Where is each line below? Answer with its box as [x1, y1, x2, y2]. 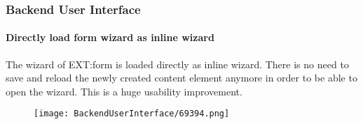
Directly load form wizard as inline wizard [6, 30, 214, 45]
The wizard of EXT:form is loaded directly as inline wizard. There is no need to [6, 56, 349, 71]
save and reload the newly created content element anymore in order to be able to [6, 70, 357, 85]
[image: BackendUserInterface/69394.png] [34, 109, 230, 119]
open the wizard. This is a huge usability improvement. [6, 84, 242, 98]
